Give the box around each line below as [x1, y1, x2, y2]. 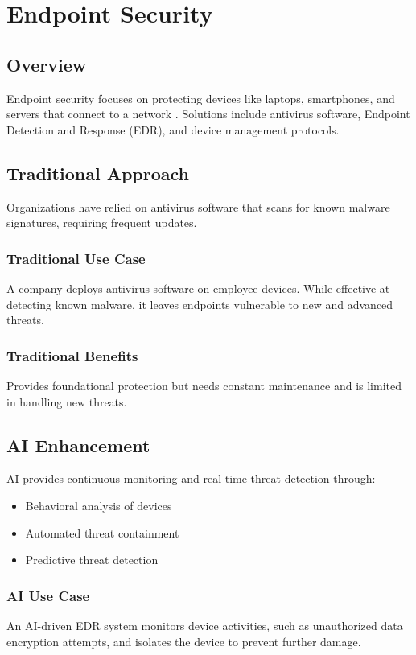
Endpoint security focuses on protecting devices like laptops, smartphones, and [6, 89, 395, 106]
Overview [6, 51, 87, 76]
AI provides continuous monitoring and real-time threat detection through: [6, 470, 376, 487]
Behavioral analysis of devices [25, 496, 172, 513]
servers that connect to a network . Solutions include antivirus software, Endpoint [6, 105, 410, 122]
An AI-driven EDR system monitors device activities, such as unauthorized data [6, 616, 403, 633]
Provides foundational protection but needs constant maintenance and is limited [6, 377, 402, 393]
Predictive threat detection [25, 551, 159, 568]
